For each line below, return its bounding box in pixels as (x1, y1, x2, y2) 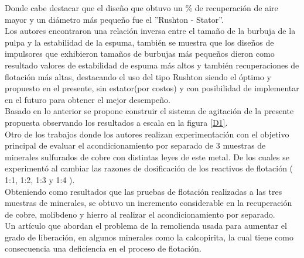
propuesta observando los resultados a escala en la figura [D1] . (5, 116, 228, 128)
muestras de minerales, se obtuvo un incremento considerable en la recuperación (5, 197, 292, 209)
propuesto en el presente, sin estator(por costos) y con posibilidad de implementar (5, 82, 299, 94)
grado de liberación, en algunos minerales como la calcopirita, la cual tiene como (5, 231, 294, 243)
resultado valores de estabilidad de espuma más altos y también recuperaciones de (5, 59, 299, 71)
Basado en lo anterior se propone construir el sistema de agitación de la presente (5, 105, 294, 117)
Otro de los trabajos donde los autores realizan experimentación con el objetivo (5, 128, 289, 140)
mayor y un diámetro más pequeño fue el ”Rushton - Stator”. (5, 13, 224, 25)
